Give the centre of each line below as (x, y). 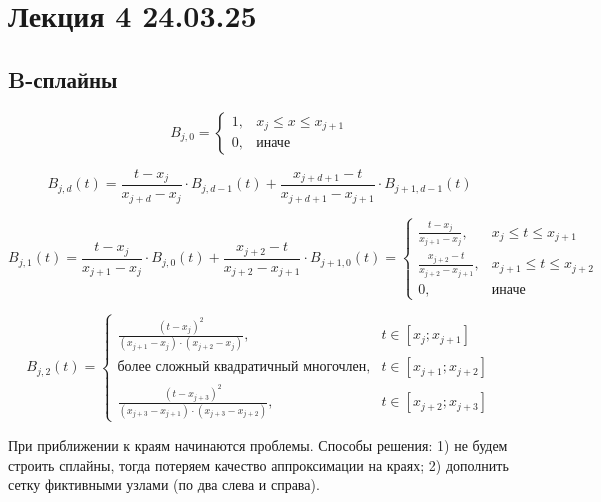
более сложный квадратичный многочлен (242, 367)
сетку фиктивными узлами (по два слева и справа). (164, 484)
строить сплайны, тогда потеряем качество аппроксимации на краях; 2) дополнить (258, 464)
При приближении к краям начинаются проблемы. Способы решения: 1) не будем (258, 444)
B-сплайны (63, 78)
